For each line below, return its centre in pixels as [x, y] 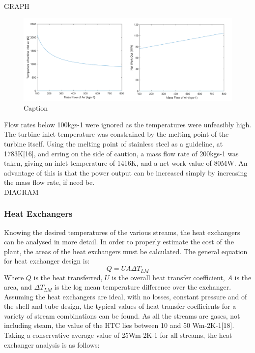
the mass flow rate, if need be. [49, 182]
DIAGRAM [21, 191]
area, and [18, 287]
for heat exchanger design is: [47, 261]
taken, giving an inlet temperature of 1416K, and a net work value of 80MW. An [126, 163]
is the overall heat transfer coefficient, [168, 277]
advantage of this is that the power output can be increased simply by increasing [126, 172]
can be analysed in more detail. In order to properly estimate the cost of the [119, 242]
